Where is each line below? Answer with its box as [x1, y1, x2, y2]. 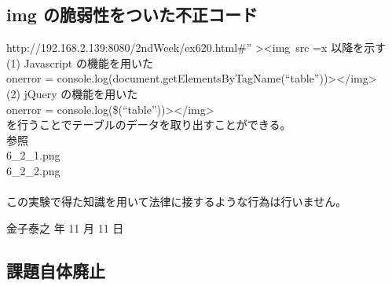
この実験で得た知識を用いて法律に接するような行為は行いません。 [6, 193, 347, 210]
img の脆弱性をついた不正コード [6, 2, 258, 27]
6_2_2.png [6, 162, 60, 178]
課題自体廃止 [6, 258, 105, 282]
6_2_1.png [6, 147, 60, 163]
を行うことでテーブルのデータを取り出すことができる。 [6, 116, 291, 133]
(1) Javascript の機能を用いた [6, 54, 153, 71]
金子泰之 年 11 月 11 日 [6, 219, 124, 236]
